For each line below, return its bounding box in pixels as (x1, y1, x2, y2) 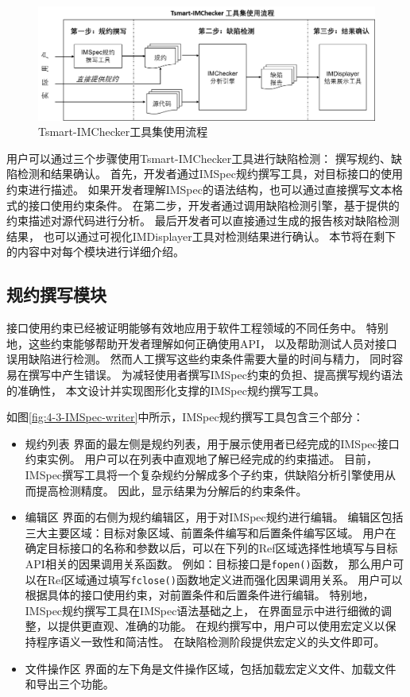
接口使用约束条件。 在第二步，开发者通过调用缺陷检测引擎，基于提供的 (28, 196, 400, 213)
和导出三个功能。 (25, 676, 114, 692)
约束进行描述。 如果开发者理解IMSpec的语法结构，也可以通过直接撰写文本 (6, 181, 392, 198)
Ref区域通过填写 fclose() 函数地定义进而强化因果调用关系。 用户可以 (47, 571, 403, 587)
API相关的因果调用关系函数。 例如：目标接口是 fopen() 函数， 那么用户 (25, 555, 393, 571)
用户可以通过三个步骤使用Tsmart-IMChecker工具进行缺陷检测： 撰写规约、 (6, 149, 391, 166)
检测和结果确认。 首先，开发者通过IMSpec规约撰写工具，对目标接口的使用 (17, 165, 403, 182)
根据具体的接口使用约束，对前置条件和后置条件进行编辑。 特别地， (25, 587, 374, 603)
